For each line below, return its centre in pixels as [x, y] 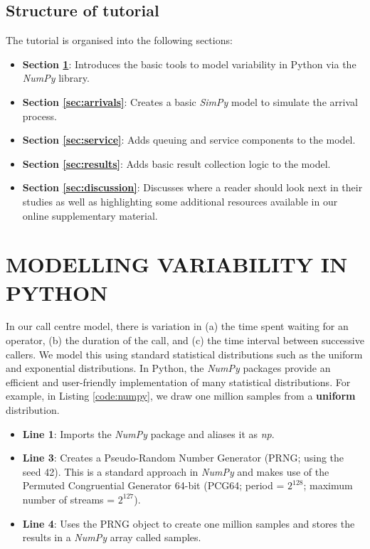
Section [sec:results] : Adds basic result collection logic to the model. [176, 163]
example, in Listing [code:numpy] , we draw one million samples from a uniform [181, 396]
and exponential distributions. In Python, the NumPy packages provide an [168, 368]
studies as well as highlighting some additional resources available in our [180, 201]
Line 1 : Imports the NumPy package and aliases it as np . [148, 433]
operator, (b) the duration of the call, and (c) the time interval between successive [185, 340]
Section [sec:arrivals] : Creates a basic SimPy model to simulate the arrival [190, 101]
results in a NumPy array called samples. [112, 537]
